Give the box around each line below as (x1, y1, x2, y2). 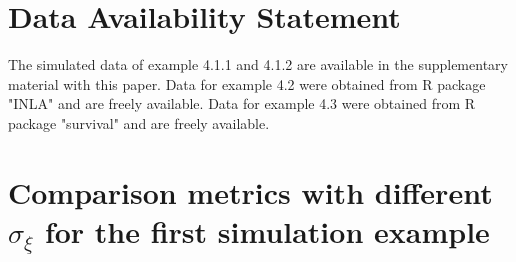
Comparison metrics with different (8, 171, 493, 212)
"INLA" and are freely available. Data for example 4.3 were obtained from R (8, 93, 476, 114)
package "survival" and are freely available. (8, 112, 270, 133)
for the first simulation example (44, 210, 490, 251)
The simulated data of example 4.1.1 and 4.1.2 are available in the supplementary (8, 54, 508, 75)
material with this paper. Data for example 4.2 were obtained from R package (8, 73, 486, 94)
